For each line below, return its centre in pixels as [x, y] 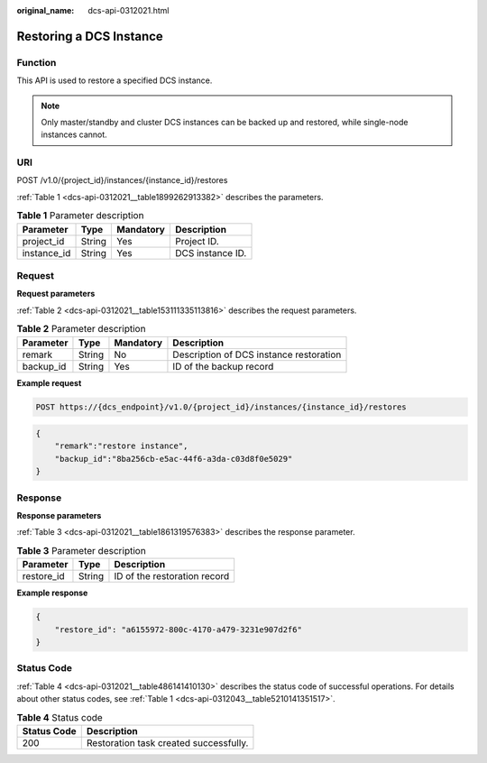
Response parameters [59, 515]
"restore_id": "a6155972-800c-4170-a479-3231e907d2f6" [178, 630]
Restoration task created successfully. [167, 742]
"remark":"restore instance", [121, 446]
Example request [49, 382]
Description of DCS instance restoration [257, 354]
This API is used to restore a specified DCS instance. [115, 80]
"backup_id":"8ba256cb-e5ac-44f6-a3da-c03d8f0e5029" [174, 459]
